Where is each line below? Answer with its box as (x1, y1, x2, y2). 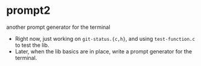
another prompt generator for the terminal (6, 23, 110, 31)
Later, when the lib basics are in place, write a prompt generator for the (14, 47, 192, 55)
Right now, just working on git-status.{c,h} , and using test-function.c (14, 35, 195, 42)
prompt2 (6, 4, 51, 17)
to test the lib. (14, 41, 49, 49)
